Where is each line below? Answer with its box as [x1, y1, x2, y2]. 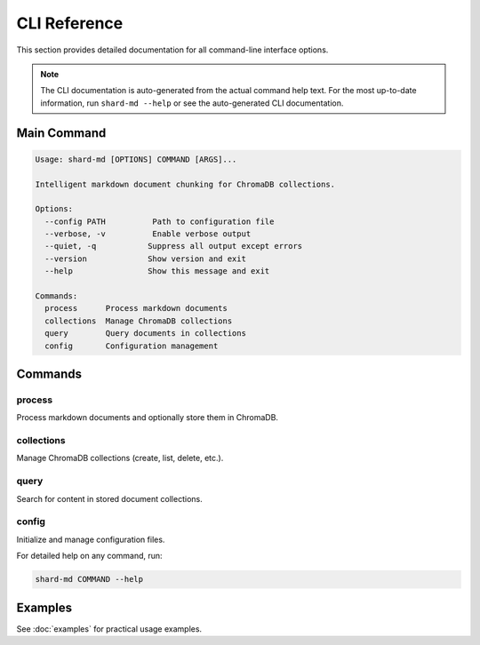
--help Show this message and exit [44, 267, 270, 276]
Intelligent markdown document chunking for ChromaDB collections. [35, 179, 336, 189]
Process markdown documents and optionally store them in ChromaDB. [16, 412, 279, 423]
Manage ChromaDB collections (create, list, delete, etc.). [16, 453, 224, 464]
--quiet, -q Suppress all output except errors [44, 241, 303, 251]
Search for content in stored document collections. [16, 493, 204, 504]
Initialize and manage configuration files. [16, 534, 165, 545]
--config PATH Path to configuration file [44, 216, 275, 227]
